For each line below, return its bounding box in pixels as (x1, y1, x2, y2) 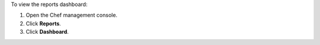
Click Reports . (25, 20, 62, 27)
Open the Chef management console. (25, 12, 118, 19)
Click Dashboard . (25, 28, 69, 36)
